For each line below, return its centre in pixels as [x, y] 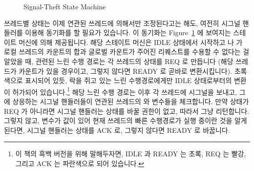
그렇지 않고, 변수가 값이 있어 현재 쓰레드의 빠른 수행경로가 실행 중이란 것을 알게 [126, 120]
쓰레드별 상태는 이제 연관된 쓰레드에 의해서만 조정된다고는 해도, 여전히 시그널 [122, 23]
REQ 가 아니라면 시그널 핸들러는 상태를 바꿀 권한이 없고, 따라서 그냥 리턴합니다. [127, 111]
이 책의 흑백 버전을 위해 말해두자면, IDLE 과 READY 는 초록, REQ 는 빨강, [131, 154]
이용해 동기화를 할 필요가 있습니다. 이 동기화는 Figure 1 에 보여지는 [128, 32]
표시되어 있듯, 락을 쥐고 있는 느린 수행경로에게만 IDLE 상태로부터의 [128, 80]
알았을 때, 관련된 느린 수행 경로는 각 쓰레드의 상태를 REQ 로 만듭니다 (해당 [119, 61]
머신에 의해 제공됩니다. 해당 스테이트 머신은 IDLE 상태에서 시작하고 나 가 [131, 42]
